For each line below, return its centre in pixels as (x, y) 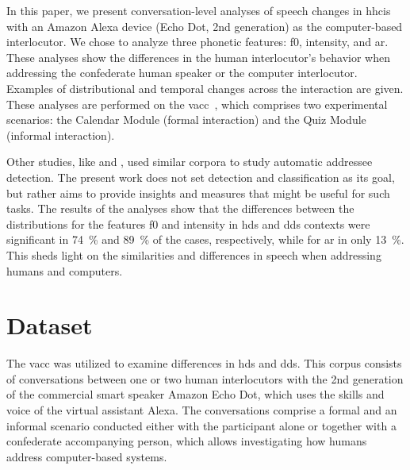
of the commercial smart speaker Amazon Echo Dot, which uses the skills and (195, 394)
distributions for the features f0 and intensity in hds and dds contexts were (188, 223)
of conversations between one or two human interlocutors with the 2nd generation (205, 378)
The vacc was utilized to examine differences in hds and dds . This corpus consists (204, 363)
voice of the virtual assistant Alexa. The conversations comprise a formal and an (202, 410)
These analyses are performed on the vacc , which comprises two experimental (197, 104)
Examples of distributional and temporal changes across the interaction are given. (205, 88)
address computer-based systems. (87, 456)
